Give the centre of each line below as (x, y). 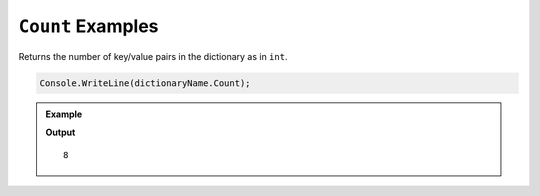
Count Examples (88, 26)
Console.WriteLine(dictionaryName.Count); (145, 83)
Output (60, 132)
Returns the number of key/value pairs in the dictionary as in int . (153, 56)
